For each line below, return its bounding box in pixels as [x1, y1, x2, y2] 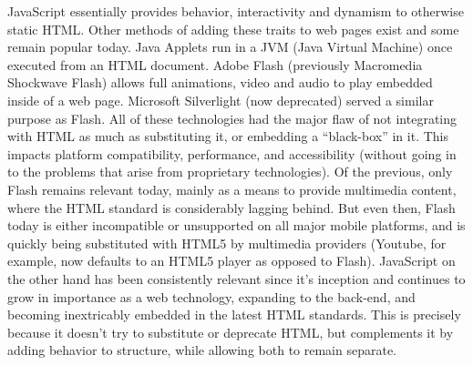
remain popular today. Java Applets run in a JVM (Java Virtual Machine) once [7, 37, 453, 56]
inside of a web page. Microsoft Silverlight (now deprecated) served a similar [7, 90, 434, 109]
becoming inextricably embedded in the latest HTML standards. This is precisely [7, 305, 461, 324]
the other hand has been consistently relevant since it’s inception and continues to [7, 269, 466, 288]
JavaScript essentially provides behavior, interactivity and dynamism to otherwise [7, 2, 464, 20]
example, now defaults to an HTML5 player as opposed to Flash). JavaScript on [7, 251, 456, 270]
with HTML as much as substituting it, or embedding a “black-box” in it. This [7, 127, 449, 146]
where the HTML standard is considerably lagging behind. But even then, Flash [7, 198, 456, 217]
